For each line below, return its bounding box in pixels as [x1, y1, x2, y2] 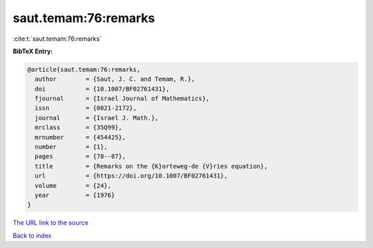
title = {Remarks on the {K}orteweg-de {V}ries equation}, [35, 162, 268, 170]
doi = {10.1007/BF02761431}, [35, 85, 170, 93]
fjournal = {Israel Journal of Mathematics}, [35, 95, 210, 103]
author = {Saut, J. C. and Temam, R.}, [35, 75, 195, 83]
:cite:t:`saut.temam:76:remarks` [12, 35, 102, 43]
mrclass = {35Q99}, [35, 124, 122, 131]
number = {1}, [35, 143, 108, 151]
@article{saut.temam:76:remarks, [27, 66, 141, 73]
